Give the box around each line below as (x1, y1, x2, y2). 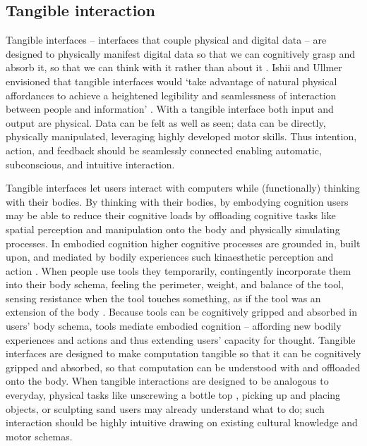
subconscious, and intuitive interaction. (6, 156, 175, 171)
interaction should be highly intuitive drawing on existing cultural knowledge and (6, 415, 358, 430)
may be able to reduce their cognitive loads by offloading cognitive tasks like (6, 208, 336, 223)
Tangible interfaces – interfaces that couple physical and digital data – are (6, 32, 327, 47)
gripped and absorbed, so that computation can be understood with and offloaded (6, 359, 361, 374)
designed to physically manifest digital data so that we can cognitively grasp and (6, 46, 356, 61)
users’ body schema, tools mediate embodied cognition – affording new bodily (6, 318, 342, 333)
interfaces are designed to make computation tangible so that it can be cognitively (6, 346, 361, 361)
